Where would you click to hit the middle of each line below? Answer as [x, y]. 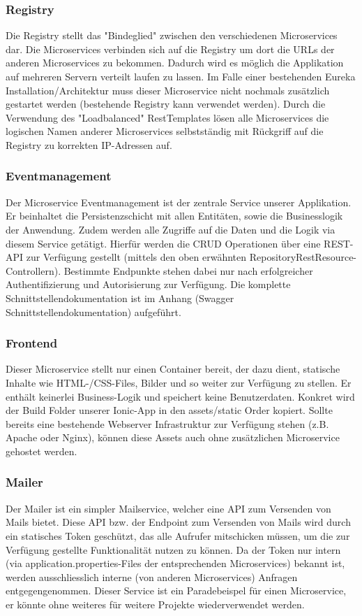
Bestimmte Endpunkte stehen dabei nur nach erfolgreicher [188, 270]
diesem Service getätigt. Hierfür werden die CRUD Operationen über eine [163, 243]
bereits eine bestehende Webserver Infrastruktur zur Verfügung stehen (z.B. [167, 423]
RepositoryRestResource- [303, 257]
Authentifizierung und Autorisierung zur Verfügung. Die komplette [148, 284]
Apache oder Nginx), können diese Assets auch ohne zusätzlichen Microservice [173, 437]
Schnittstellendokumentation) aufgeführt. [93, 311]
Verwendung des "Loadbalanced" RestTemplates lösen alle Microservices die [167, 117]
